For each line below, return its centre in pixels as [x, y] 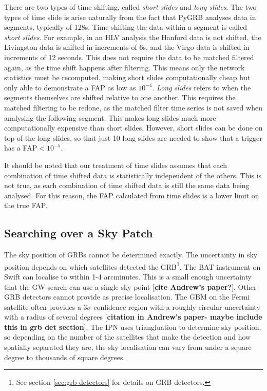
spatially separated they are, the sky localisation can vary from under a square [128, 347]
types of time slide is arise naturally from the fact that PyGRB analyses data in [130, 17]
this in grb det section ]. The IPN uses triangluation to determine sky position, [133, 327]
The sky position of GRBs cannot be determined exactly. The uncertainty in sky [131, 255]
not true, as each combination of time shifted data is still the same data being [127, 185]
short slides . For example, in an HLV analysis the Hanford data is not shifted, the [133, 37]
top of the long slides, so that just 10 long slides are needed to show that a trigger [133, 137]
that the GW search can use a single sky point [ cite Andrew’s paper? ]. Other [130, 286]
